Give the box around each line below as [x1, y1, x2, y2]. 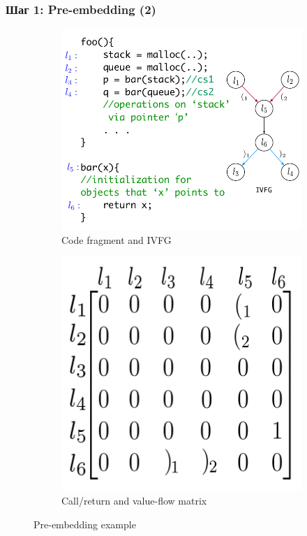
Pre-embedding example [33, 516, 136, 531]
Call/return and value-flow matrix [61, 493, 207, 508]
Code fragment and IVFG [61, 232, 172, 247]
